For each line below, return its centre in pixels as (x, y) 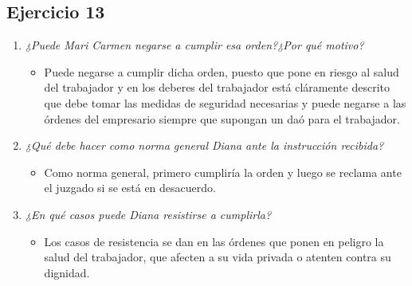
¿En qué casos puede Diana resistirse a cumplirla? (148, 214)
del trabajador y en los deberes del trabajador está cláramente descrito (217, 87)
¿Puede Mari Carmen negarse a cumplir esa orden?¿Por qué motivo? (194, 45)
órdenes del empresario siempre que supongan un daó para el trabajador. (222, 118)
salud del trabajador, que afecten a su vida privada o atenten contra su (218, 257)
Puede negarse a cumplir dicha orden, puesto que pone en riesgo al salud (222, 71)
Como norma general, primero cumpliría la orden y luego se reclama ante (223, 172)
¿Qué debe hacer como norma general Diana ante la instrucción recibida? (204, 145)
